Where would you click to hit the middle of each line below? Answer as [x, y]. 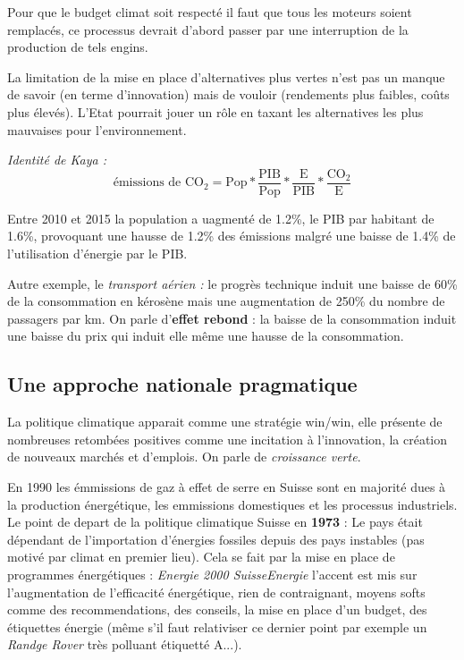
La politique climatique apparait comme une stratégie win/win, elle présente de [225, 422]
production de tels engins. [78, 47]
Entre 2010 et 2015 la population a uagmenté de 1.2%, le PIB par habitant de [221, 218]
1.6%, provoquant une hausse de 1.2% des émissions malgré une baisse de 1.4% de [232, 236]
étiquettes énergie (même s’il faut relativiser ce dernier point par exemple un [217, 626]
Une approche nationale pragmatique [182, 384]
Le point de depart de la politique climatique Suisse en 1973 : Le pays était [215, 522]
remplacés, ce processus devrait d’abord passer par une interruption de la [208, 29]
